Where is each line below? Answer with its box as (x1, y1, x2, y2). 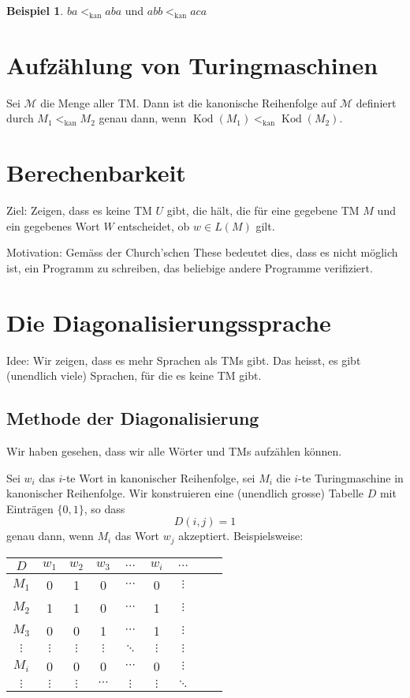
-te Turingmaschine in (297, 469, 404, 486)
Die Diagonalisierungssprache (6, 306, 331, 338)
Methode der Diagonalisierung (6, 406, 259, 430)
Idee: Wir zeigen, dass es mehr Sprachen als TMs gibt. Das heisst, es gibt (6, 351, 361, 368)
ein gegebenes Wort (6, 217, 100, 234)
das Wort (114, 527, 160, 544)
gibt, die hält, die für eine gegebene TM (166, 202, 360, 219)
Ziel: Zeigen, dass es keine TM (6, 202, 152, 219)
